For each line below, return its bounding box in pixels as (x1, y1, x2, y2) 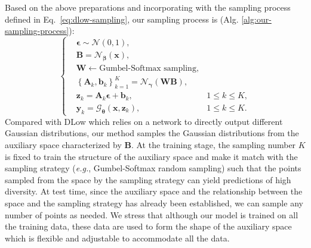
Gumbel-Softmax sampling (99, 64, 196, 73)
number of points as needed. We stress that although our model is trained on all (5, 208, 298, 221)
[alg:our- (241, 12, 272, 25)
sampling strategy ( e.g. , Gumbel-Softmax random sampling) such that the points (5, 162, 301, 174)
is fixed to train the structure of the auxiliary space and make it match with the (5, 150, 298, 162)
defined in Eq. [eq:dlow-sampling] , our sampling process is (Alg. (5, 12, 239, 25)
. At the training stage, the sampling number (131, 139, 296, 150)
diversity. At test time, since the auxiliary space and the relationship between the (5, 185, 303, 197)
